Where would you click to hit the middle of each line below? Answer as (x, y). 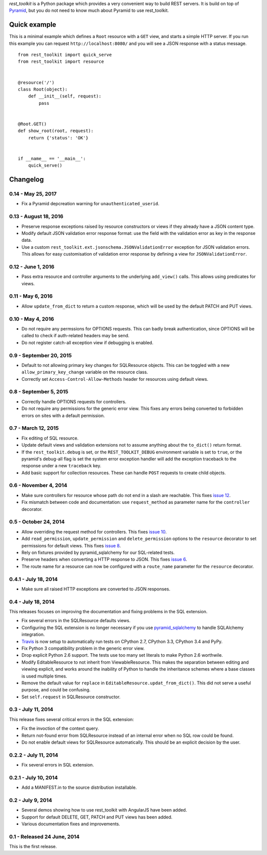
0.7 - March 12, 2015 (34, 428)
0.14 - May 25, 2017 (33, 194)
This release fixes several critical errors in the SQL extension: (72, 719)
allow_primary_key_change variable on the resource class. (85, 372)
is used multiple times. (44, 676)
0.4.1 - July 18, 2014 (33, 579)
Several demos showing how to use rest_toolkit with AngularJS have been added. (104, 810)
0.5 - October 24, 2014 (37, 522)
